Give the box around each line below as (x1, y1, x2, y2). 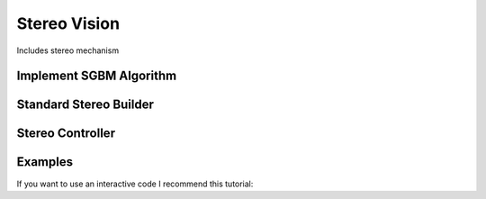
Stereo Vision (16, 14, 121, 33)
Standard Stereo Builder (16, 97, 155, 113)
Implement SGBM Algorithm (16, 68, 177, 84)
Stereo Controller (16, 126, 116, 141)
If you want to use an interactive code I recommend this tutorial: (16, 178, 254, 189)
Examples (16, 154, 74, 170)
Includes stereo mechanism (16, 45, 120, 56)
